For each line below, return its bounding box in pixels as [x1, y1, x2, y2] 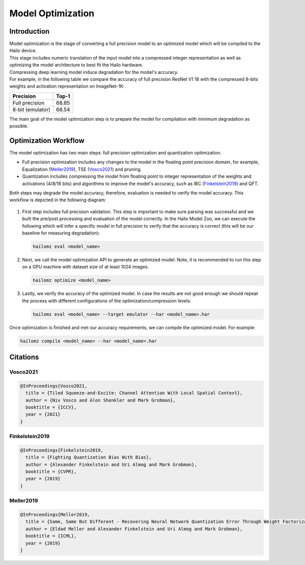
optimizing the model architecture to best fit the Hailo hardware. [9, 62, 143, 68]
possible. [9, 123, 29, 129]
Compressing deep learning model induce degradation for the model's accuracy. [9, 69, 179, 75]
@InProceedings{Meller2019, [20, 512, 90, 518]
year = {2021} [25, 412, 61, 417]
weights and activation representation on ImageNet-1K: [9, 83, 125, 89]
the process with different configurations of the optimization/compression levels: [22, 298, 192, 304]
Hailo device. [9, 47, 37, 53]
